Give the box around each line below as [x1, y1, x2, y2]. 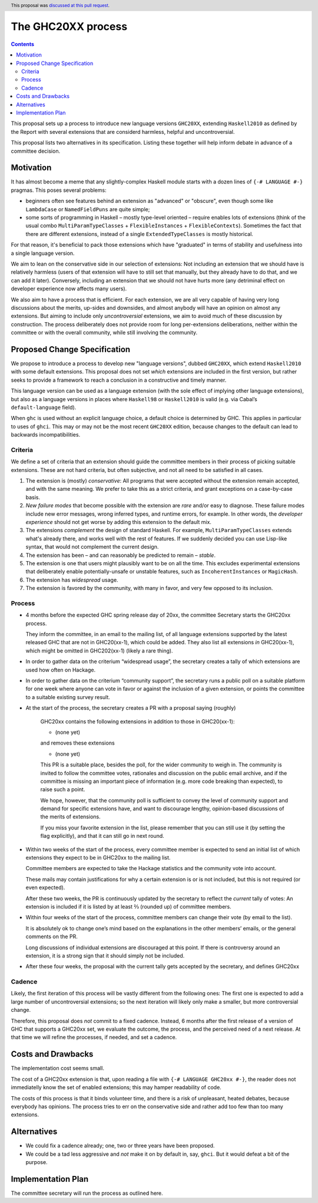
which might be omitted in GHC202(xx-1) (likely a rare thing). [25, 647, 173, 654]
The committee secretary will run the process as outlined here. [11, 1189, 163, 1197]
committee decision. [11, 147, 61, 155]
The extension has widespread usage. [25, 576, 118, 584]
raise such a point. [40, 786, 85, 793]
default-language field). [11, 404, 77, 411]
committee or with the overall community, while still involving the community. [11, 329, 198, 336]
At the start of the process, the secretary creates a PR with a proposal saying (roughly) [25, 704, 236, 712]
